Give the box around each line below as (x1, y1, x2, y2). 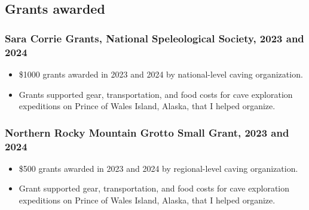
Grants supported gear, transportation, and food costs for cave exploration (19, 88, 293, 100)
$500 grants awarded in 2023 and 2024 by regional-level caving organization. (19, 162, 298, 174)
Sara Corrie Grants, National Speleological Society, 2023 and (5, 30, 304, 45)
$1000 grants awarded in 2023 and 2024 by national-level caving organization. (19, 67, 303, 80)
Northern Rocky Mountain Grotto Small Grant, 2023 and (5, 125, 289, 140)
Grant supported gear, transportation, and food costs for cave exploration (19, 182, 290, 194)
